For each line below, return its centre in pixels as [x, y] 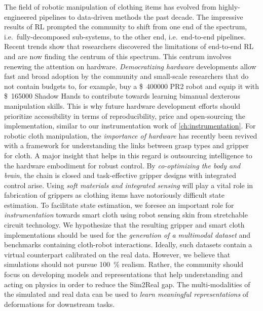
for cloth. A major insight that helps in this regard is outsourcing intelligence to [128, 155]
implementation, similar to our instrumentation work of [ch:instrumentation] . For [130, 126]
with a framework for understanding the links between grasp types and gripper [126, 145]
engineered [21, 16]
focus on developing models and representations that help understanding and [124, 274]
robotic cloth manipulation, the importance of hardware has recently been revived [131, 135]
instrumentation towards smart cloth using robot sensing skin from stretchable [126, 215]
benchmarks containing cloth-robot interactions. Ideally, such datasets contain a [128, 245]
